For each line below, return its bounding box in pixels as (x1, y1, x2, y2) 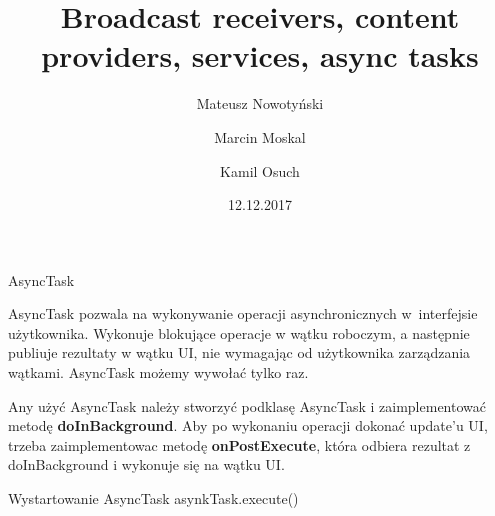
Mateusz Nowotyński (196, 93, 324, 114)
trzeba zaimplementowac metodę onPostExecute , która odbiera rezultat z (8, 434, 471, 455)
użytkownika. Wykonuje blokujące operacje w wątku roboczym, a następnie (8, 322, 470, 343)
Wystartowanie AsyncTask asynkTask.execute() (8, 488, 299, 509)
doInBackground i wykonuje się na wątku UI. (8, 454, 285, 475)
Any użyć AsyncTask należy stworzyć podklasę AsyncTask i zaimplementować (8, 395, 486, 416)
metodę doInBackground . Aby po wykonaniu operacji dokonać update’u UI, (8, 415, 488, 436)
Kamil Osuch (220, 160, 300, 181)
